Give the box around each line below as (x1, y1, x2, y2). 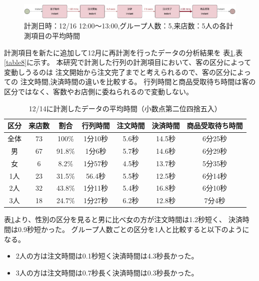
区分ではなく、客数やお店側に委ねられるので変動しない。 (4, 86, 193, 96)
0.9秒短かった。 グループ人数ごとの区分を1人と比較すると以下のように (17, 224, 249, 234)
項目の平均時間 (30, 30, 80, 41)
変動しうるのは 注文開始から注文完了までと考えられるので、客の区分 (4, 66, 230, 77)
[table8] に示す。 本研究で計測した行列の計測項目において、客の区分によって (4, 57, 251, 67)
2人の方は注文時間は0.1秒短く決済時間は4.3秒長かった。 (15, 251, 198, 261)
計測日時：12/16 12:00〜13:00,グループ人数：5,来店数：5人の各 (24, 20, 226, 31)
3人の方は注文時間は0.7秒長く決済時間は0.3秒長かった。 (15, 267, 198, 278)
